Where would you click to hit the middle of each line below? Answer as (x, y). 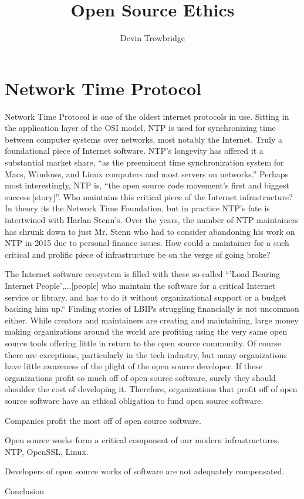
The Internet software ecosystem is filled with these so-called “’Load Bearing (143, 274)
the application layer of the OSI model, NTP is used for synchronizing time (140, 128)
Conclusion (24, 490)
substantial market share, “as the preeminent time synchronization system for (144, 162)
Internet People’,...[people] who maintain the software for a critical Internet (140, 285)
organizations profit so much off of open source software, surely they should (140, 377)
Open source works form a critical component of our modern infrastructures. (142, 440)
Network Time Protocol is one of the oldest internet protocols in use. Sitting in (147, 116)
